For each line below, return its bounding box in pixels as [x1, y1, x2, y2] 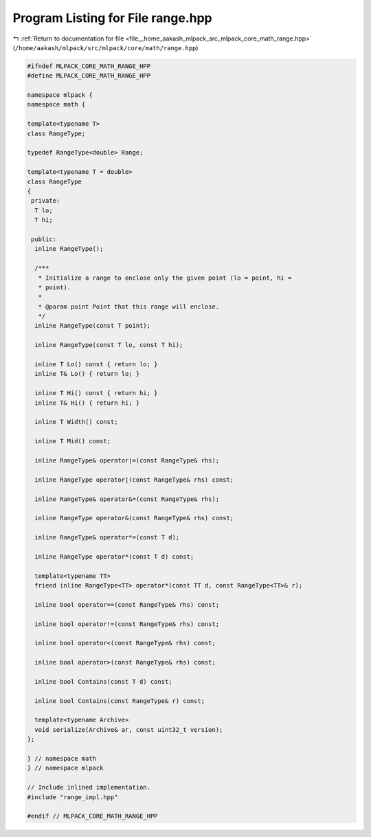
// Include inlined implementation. [27, 783, 151, 792]
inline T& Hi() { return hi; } [34, 399, 140, 407]
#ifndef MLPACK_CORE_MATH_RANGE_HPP [27, 62, 151, 70]
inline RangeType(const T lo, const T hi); [34, 341, 183, 349]
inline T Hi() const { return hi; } [34, 389, 158, 397]
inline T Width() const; [34, 418, 118, 426]
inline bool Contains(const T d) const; [34, 678, 172, 685]
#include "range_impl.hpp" [27, 793, 118, 801]
